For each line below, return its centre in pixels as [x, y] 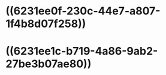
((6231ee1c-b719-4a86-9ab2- [82, 51]
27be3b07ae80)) [49, 64]
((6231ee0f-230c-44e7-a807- [83, 11]
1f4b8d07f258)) [46, 24]
